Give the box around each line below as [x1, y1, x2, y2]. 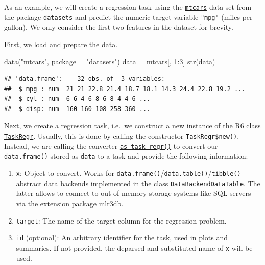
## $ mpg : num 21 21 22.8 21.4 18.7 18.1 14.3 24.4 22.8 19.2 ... [4, 85, 246, 93]
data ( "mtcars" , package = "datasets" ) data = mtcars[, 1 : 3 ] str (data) [4, 56, 215, 67]
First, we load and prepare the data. [4, 38, 118, 49]
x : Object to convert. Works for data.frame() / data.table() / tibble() [16, 168, 241, 179]
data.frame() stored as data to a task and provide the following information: [4, 150, 248, 161]
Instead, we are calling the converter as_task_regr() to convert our [4, 140, 218, 151]
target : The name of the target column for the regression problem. [16, 215, 227, 226]
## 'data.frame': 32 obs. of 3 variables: [4, 75, 165, 83]
